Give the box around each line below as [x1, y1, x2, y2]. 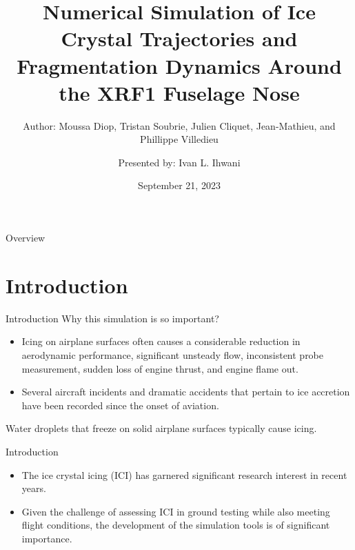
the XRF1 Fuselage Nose [59, 78, 300, 106]
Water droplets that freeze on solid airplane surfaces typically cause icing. [6, 421, 317, 435]
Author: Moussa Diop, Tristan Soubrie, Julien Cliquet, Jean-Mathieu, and [23, 118, 336, 132]
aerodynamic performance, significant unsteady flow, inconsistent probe [21, 347, 324, 362]
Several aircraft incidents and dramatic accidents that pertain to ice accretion [21, 384, 350, 399]
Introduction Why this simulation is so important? [6, 311, 219, 325]
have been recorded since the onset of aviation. [21, 397, 219, 412]
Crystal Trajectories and [61, 24, 298, 52]
